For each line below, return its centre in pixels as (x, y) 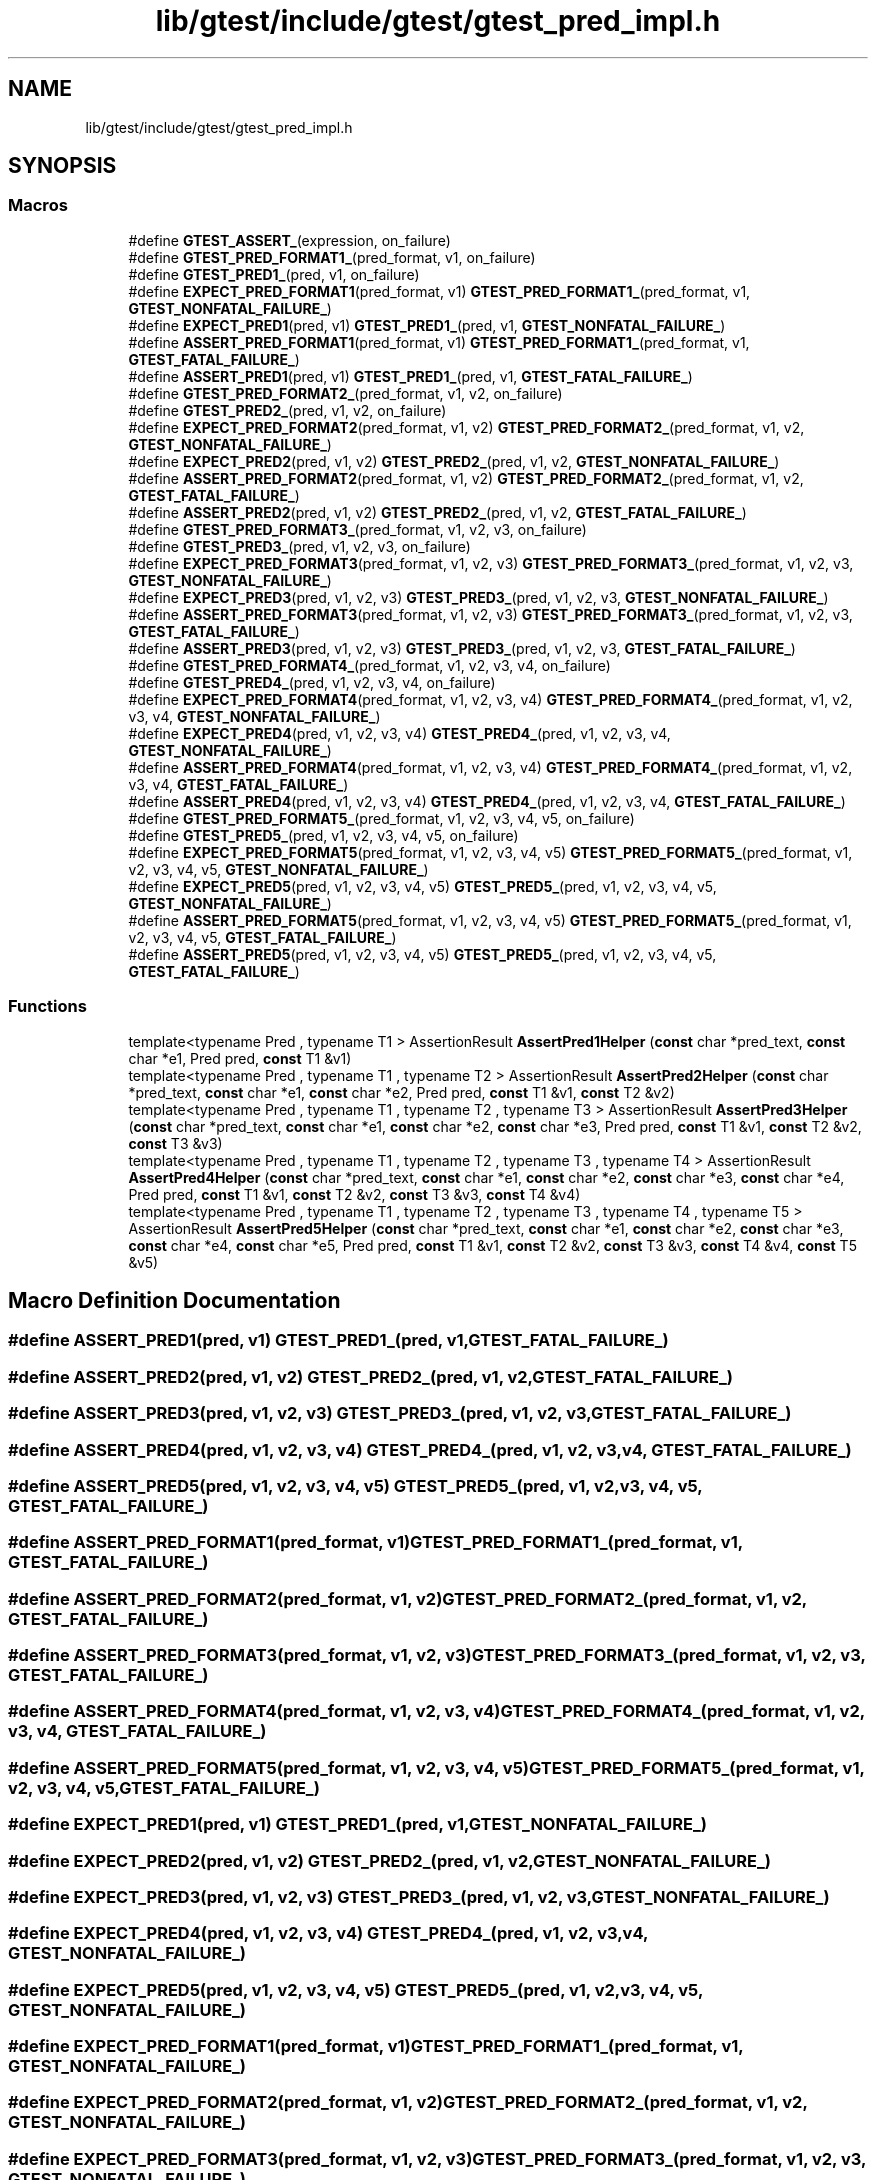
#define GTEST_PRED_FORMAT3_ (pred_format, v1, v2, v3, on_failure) (357, 529)
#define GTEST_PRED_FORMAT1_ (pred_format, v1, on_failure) (332, 257)
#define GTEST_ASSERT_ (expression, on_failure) (289, 240)
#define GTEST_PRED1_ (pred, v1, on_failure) (274, 274)
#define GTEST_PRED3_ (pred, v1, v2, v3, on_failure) (299, 546)
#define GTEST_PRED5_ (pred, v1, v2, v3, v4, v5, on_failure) (323, 835)
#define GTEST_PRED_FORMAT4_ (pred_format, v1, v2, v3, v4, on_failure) (369, 665)
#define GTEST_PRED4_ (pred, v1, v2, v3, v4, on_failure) (312, 682)
